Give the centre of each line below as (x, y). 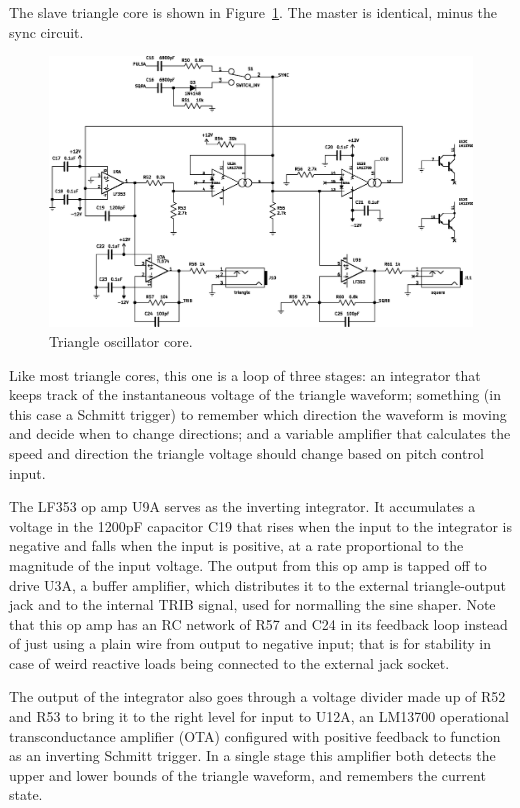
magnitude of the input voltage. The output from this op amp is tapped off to (248, 564)
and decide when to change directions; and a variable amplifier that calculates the (260, 433)
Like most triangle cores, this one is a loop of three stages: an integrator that (245, 374)
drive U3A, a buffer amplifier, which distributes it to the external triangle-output (258, 584)
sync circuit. (46, 31)
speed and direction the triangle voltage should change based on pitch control (246, 452)
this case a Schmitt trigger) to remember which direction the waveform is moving (258, 413)
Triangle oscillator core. (121, 340)
